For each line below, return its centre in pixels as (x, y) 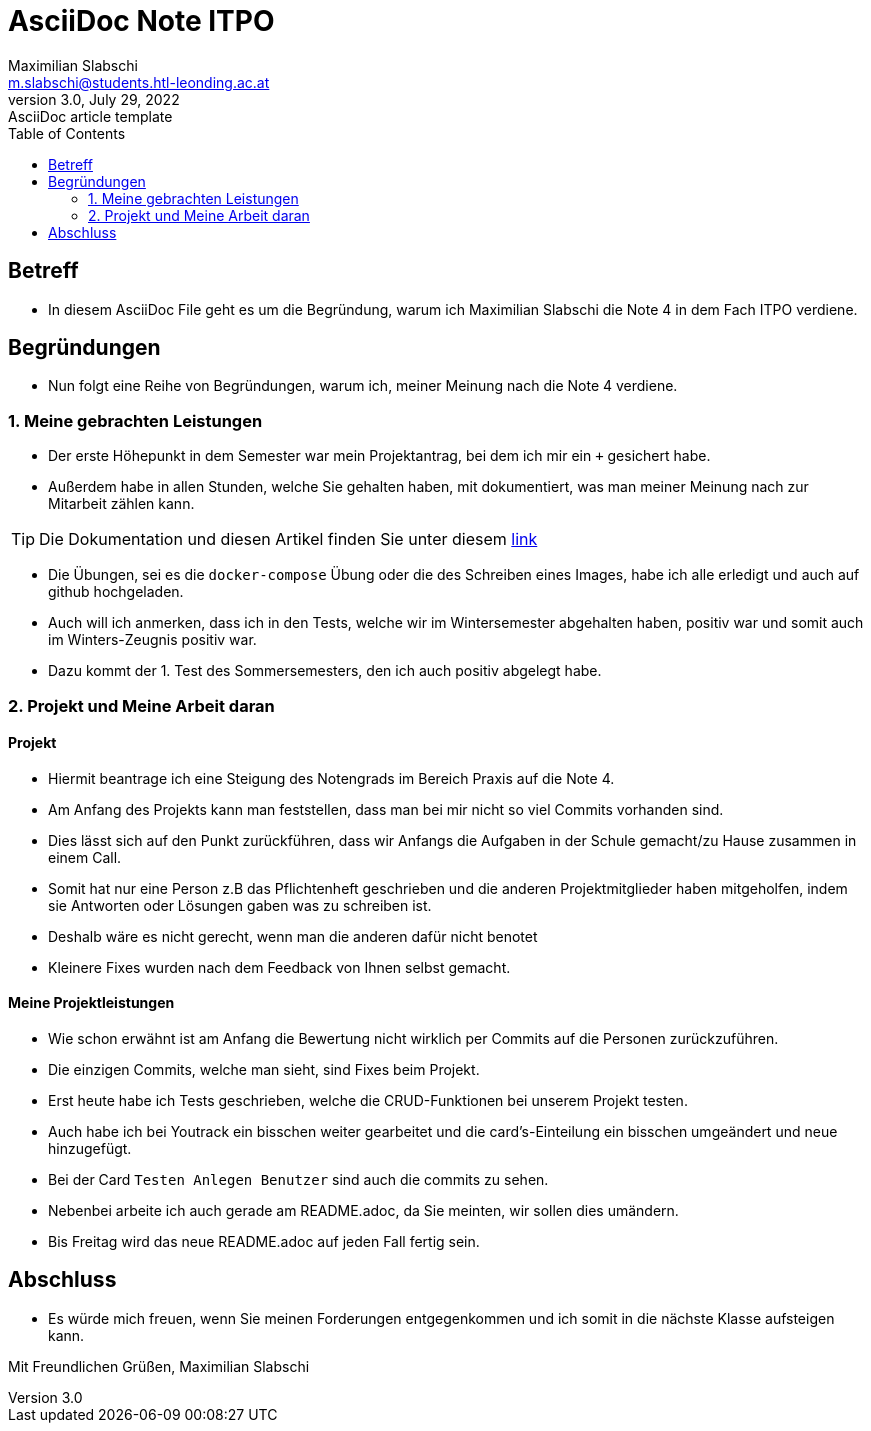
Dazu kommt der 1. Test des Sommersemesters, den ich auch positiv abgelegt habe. (325, 671)
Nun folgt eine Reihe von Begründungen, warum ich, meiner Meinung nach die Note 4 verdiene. (363, 386)
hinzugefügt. (90, 1148)
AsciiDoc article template (90, 116)
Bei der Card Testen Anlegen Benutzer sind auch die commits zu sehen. (298, 1179)
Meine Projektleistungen (91, 1003)
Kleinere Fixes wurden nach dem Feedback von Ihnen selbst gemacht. (279, 967)
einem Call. (85, 857)
